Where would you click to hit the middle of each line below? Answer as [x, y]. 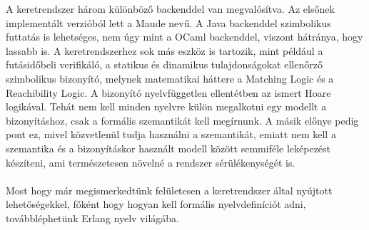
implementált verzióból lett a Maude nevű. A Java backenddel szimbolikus [168, 22]
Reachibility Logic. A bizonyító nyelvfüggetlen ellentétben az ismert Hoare [168, 92]
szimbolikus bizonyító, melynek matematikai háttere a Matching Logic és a [170, 78]
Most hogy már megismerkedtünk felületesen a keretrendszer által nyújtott [169, 190]
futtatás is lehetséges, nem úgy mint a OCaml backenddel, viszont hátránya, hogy [184, 37]
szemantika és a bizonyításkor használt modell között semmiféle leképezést [168, 148]
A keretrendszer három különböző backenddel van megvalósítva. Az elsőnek [170, 9]
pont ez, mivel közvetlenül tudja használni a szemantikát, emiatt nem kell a [171, 134]
